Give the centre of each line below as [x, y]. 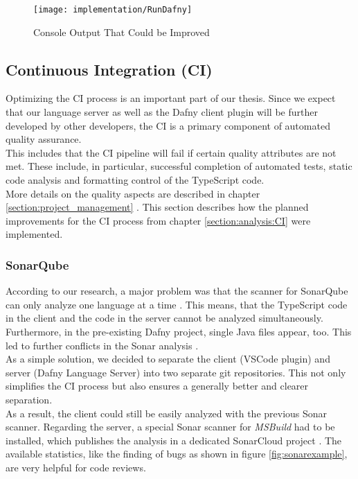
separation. [29, 399]
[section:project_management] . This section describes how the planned [157, 207]
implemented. [34, 234]
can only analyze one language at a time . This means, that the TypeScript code [177, 304]
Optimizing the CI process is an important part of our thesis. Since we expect [171, 98]
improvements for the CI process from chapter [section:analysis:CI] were [158, 220]
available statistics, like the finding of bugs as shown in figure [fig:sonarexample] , [177, 454]
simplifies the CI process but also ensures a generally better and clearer [157, 386]
